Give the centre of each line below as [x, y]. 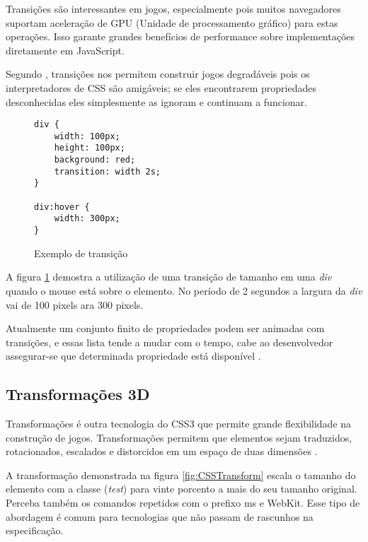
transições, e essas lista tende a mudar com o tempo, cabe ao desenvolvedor [169, 342]
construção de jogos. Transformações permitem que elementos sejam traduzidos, [179, 437]
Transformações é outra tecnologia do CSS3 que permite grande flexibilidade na [179, 424]
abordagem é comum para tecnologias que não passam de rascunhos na [160, 516]
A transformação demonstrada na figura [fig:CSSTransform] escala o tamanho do [181, 475]
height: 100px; [90, 148]
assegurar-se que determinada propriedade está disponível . [133, 356]
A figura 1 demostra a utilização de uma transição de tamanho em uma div [169, 277]
